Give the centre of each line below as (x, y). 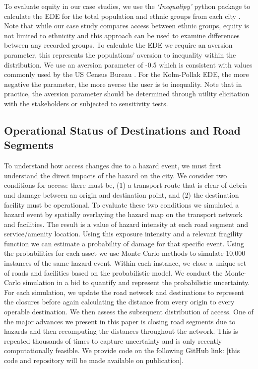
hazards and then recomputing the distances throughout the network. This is (121, 331)
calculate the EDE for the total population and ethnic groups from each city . (122, 16)
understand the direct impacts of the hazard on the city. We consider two (116, 175)
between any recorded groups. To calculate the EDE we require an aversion (118, 45)
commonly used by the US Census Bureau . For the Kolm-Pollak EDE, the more (127, 74)
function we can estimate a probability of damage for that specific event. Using (124, 243)
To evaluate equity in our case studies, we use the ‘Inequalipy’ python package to (127, 6)
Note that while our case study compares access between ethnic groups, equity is (127, 26)
